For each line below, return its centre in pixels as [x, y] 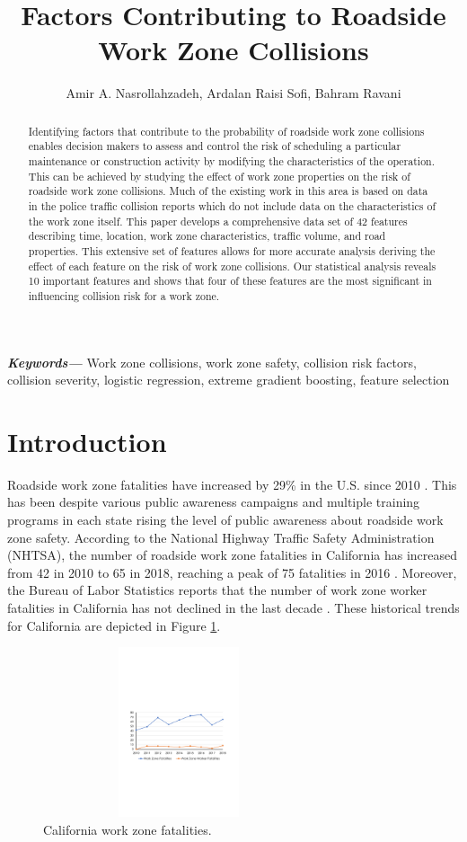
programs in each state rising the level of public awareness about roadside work [225, 520]
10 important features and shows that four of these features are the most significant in [230, 281]
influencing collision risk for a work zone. [124, 295]
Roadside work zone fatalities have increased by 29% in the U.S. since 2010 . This [232, 484]
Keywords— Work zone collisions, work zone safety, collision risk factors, [212, 362]
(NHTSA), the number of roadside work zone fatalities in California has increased [233, 555]
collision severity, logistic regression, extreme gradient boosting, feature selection [229, 380]
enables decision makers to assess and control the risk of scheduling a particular [215, 146]
